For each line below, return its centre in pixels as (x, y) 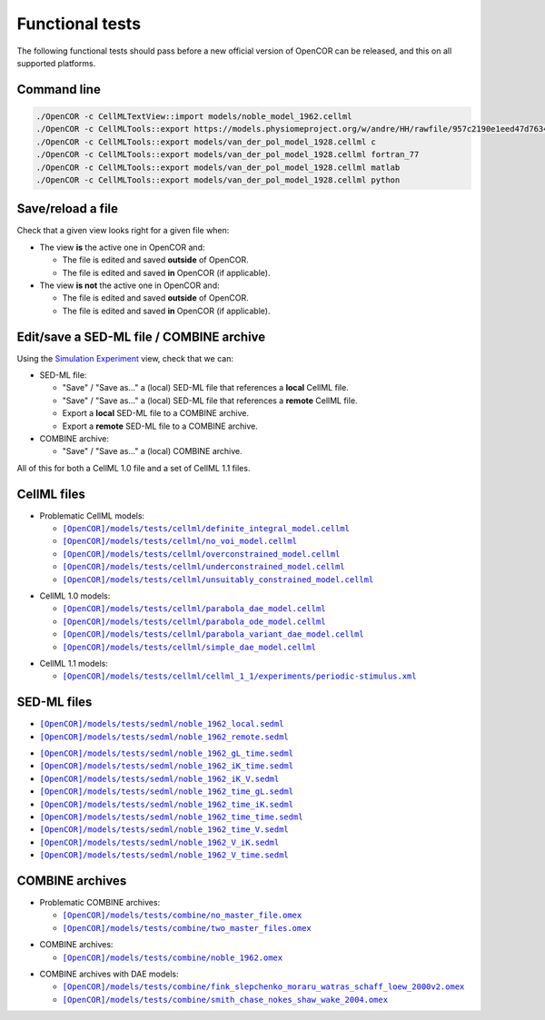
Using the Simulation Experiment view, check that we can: (125, 358)
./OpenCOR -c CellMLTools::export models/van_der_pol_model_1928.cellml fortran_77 (228, 155)
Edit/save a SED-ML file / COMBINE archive (141, 337)
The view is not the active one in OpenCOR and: (129, 285)
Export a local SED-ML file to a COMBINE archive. (156, 413)
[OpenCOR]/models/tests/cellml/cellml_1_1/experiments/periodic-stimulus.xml (239, 676)
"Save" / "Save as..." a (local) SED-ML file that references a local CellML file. (205, 388)
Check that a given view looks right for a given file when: (123, 231)
